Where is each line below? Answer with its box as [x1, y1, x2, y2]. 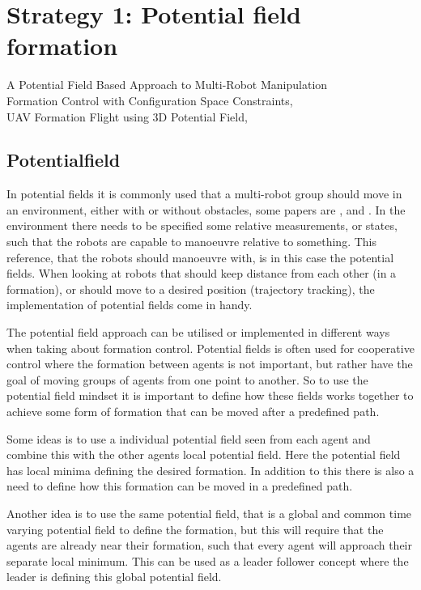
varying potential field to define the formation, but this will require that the [6, 520, 384, 537]
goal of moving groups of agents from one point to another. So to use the [6, 371, 368, 388]
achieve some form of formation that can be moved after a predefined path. [6, 403, 380, 420]
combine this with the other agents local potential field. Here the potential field [6, 446, 401, 463]
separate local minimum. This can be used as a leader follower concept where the [6, 552, 409, 569]
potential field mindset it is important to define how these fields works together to [6, 387, 414, 404]
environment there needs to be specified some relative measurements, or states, [6, 217, 398, 234]
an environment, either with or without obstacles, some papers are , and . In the [6, 201, 406, 218]
